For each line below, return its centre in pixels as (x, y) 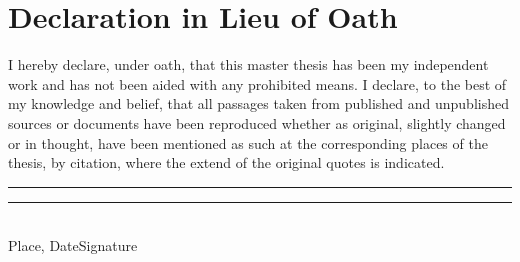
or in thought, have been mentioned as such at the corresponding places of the (248, 142)
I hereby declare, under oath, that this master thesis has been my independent (248, 64)
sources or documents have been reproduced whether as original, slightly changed (257, 122)
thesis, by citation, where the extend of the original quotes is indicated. (226, 162)
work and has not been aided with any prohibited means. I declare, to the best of (257, 83)
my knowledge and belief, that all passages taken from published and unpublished (258, 103)
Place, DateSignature (73, 245)
